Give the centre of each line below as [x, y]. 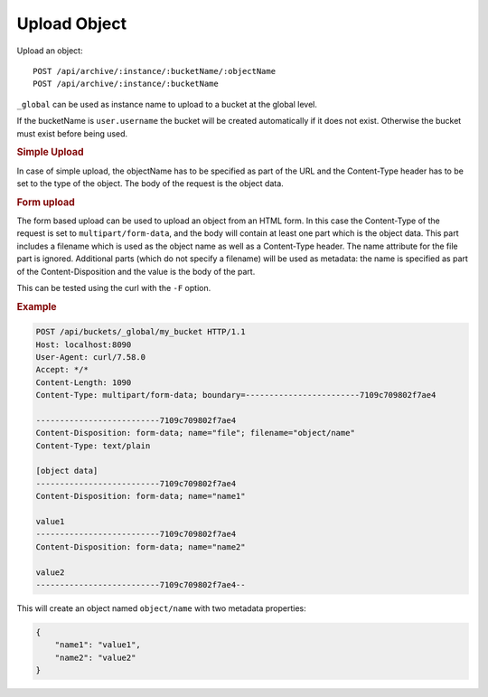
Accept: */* [62, 370]
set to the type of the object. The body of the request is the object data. [150, 183]
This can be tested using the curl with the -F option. [114, 287]
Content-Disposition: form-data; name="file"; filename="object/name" [196, 433]
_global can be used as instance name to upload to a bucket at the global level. [167, 104]
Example [37, 306]
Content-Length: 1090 [84, 382]
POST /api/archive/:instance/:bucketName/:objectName [154, 71]
